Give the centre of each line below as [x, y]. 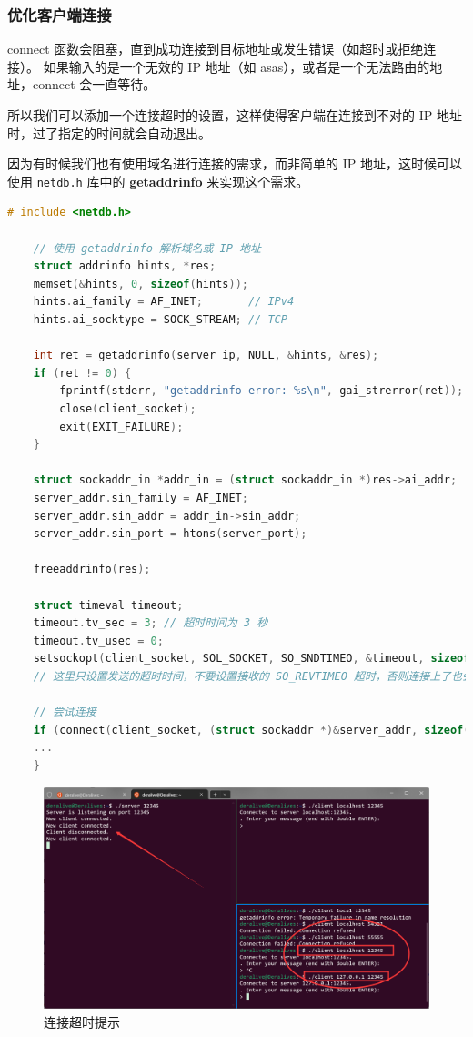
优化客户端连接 [60, 14]
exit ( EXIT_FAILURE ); [121, 427]
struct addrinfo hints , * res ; [125, 266]
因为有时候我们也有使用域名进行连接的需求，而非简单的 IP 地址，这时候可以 [235, 163]
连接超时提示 [82, 1021]
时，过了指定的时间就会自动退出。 [109, 132]
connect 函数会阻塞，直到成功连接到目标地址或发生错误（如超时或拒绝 [216, 49]
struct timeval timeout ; [108, 605]
